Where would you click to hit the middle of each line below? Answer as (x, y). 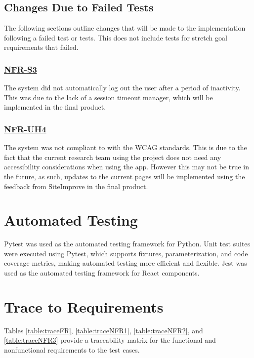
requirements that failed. (41, 47)
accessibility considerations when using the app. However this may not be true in (127, 167)
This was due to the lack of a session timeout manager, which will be (108, 97)
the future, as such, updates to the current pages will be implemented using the (125, 176)
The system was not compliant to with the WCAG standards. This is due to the (126, 147)
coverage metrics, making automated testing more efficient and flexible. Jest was (126, 263)
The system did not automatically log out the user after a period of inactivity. (122, 88)
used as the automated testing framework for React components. (102, 273)
